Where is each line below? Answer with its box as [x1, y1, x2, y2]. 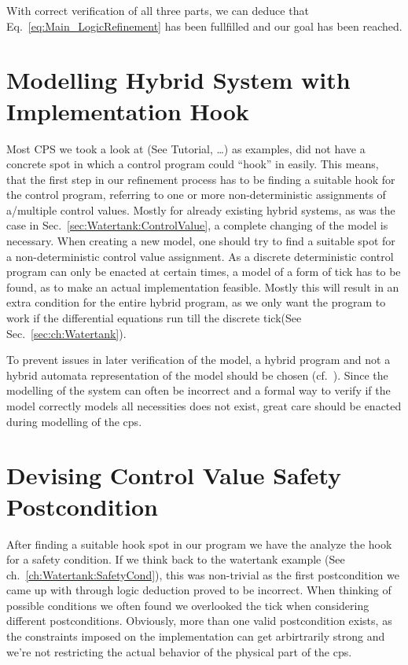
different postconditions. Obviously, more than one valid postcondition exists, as [6, 612, 392, 629]
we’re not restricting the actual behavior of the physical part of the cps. [6, 643, 352, 659]
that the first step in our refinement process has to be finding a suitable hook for [6, 171, 395, 187]
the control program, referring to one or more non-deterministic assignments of [6, 186, 386, 203]
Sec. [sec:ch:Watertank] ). [6, 325, 127, 341]
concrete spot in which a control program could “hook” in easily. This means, [6, 156, 379, 172]
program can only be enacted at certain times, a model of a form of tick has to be [6, 263, 401, 280]
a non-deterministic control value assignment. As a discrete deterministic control [6, 248, 394, 264]
